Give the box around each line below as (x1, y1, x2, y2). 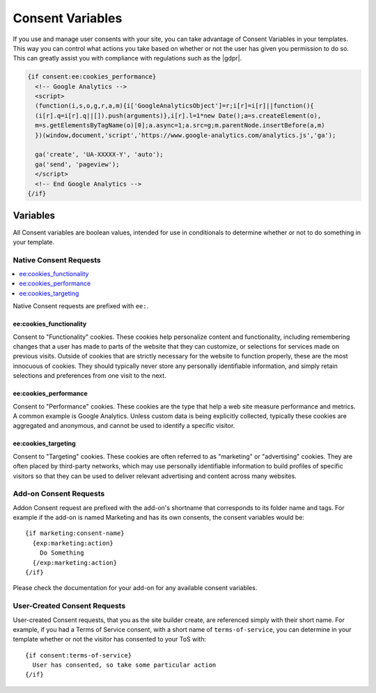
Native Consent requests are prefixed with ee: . (13, 302, 149, 310)
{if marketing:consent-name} (25, 529, 125, 537)
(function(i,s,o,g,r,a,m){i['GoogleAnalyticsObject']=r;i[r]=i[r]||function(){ (35, 102, 315, 110)
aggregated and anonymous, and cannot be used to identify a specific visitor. (13, 422, 235, 430)
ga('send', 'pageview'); (35, 160, 120, 168)
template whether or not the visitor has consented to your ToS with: (13, 635, 207, 644)
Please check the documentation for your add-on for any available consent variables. (13, 584, 258, 592)
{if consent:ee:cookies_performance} (27, 73, 157, 81)
